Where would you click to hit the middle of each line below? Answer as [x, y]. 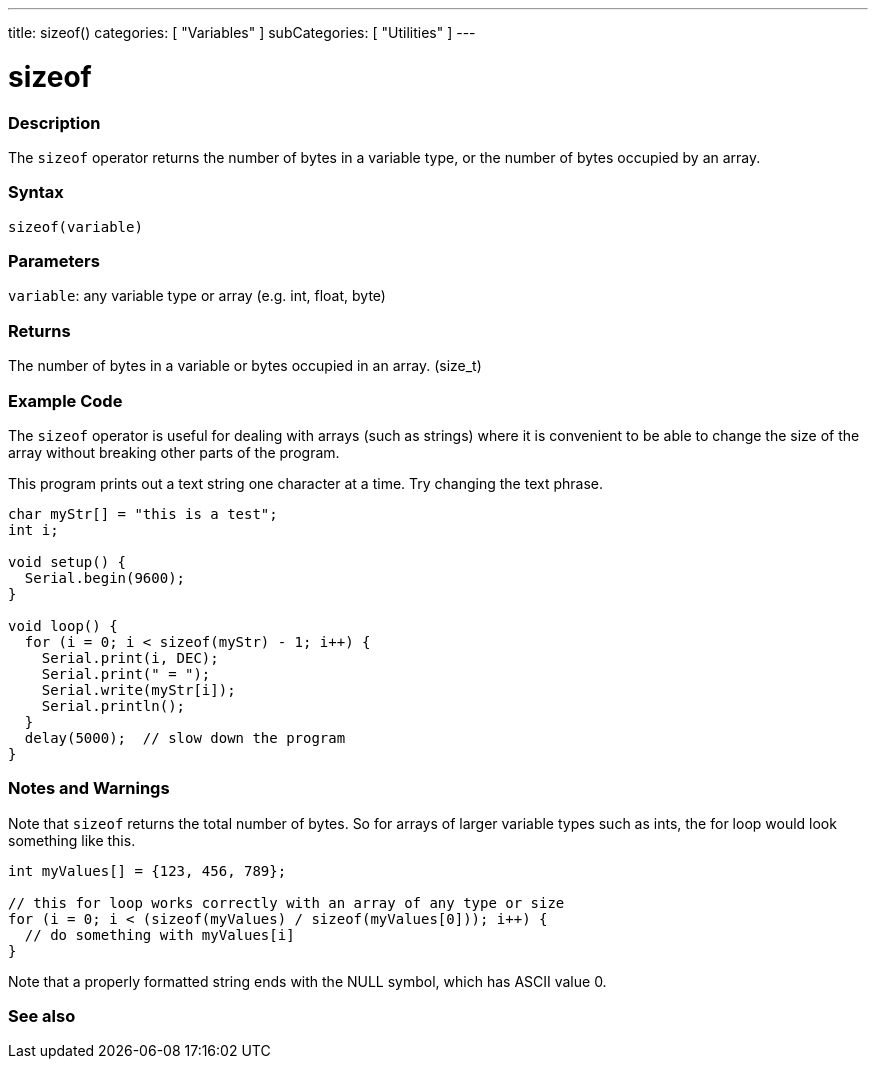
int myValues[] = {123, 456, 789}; [147, 870]
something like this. [72, 840]
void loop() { [63, 625]
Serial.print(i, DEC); [130, 657]
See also [42, 1016]
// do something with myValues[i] [159, 934]
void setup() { [67, 561]
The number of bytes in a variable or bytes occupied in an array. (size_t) [245, 366]
